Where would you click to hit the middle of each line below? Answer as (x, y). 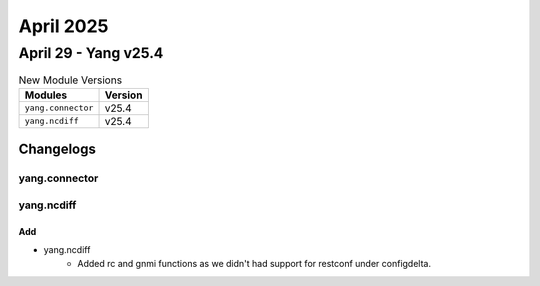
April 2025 (63, 26)
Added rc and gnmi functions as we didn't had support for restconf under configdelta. (254, 264)
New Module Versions (70, 80)
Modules (46, 95)
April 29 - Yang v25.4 (91, 53)
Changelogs (57, 149)
